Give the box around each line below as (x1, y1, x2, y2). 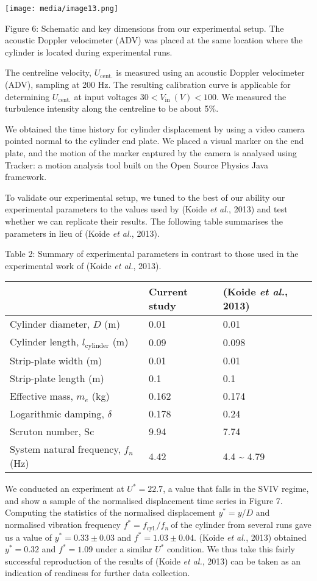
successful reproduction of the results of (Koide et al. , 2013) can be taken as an (5, 554, 301, 567)
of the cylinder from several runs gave (171, 518, 312, 531)
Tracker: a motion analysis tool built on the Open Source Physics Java (5, 158, 269, 171)
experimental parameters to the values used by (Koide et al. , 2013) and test (5, 203, 288, 215)
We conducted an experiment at (5, 482, 124, 495)
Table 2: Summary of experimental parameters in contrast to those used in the (5, 247, 299, 260)
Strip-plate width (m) (10, 353, 102, 368)
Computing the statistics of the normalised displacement (5, 506, 216, 519)
